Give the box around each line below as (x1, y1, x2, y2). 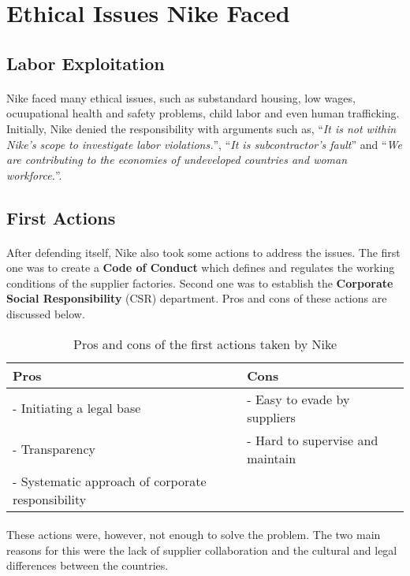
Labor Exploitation (6, 50, 165, 75)
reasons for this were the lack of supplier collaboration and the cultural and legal (6, 541, 397, 558)
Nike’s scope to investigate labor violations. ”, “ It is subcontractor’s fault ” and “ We (6, 136, 402, 152)
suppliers (247, 407, 296, 426)
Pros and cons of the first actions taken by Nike (73, 334, 337, 353)
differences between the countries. (6, 557, 169, 574)
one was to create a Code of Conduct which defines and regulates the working (6, 259, 395, 276)
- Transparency (13, 440, 96, 459)
